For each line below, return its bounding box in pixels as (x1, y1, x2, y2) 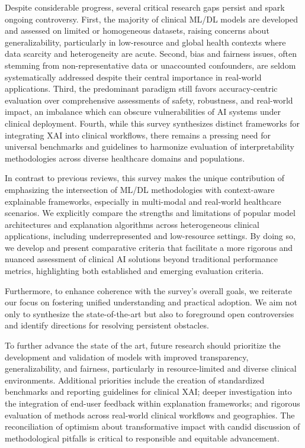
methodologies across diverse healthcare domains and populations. (5, 152, 245, 164)
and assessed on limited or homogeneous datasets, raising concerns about (5, 24, 269, 37)
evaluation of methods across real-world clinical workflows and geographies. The (5, 408, 295, 421)
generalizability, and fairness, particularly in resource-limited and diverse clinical (5, 362, 297, 375)
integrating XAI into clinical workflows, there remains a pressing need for (5, 128, 271, 141)
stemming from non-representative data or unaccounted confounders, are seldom (5, 59, 296, 71)
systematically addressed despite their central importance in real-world (5, 70, 262, 83)
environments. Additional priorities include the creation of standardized (5, 373, 265, 386)
